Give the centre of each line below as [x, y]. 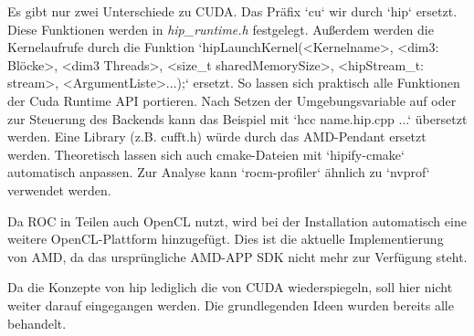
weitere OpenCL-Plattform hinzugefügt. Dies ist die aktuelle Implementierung [226, 239]
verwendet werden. [59, 189]
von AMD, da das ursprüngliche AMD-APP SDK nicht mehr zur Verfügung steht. [237, 256]
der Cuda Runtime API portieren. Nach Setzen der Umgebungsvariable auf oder [232, 100]
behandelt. [37, 323]
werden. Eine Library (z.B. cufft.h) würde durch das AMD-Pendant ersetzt [217, 136]
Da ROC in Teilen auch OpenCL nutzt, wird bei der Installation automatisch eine [237, 220]
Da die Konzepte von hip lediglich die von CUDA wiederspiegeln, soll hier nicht [230, 287]
